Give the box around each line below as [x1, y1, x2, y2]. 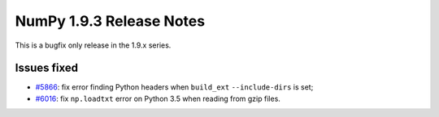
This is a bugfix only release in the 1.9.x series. [15, 40, 172, 50]
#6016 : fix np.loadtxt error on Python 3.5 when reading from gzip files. [35, 94, 280, 103]
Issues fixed [15, 61, 79, 75]
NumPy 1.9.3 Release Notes [15, 12, 206, 30]
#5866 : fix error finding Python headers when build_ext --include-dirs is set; [35, 82, 314, 92]
